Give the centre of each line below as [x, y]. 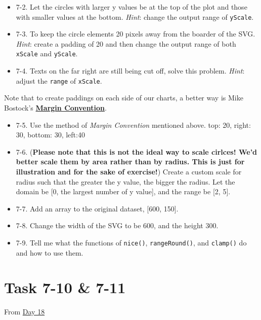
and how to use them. [50, 252]
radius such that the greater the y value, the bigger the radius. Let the [125, 181]
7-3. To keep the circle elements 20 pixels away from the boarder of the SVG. [136, 34]
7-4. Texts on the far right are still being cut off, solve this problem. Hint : [130, 71]
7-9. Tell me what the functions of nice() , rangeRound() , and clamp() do [131, 242]
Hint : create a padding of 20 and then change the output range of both [126, 43]
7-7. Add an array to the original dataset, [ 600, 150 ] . [97, 208]
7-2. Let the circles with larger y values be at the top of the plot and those [132, 7]
